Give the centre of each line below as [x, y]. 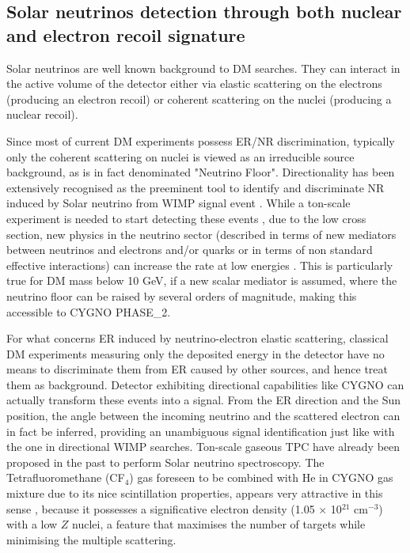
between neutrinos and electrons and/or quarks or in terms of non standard [190, 250]
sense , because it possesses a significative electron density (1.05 [161, 508]
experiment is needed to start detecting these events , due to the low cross [186, 218]
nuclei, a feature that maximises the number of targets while [219, 524]
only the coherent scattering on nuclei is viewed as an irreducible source [180, 156]
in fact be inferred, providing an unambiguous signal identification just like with [201, 431]
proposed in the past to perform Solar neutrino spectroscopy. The [165, 462]
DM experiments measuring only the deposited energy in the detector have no [196, 353]
